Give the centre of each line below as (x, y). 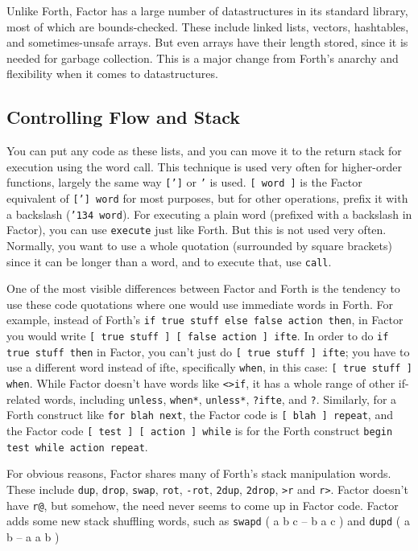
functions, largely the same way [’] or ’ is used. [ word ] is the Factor (184, 182)
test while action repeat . (77, 446)
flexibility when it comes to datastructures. (112, 74)
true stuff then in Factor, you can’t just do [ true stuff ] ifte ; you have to (208, 351)
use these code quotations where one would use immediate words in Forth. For (200, 304)
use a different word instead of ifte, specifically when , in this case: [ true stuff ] (209, 367)
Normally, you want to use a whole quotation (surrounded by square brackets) (199, 245)
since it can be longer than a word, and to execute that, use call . (169, 261)
